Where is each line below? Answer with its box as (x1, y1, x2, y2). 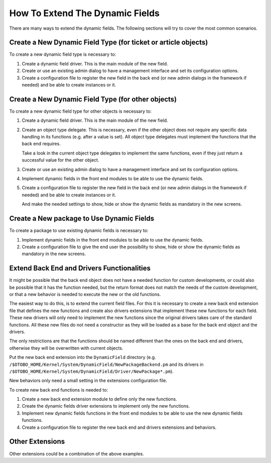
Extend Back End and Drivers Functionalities (9, 264, 151, 273)
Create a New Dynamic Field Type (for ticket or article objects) (9, 38, 208, 47)
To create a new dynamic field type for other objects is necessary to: (9, 108, 152, 114)
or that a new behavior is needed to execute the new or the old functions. (9, 291, 161, 297)
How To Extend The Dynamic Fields (9, 8, 160, 19)
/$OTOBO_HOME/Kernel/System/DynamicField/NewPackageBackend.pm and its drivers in (9, 361, 204, 367)
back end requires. (22, 141, 61, 147)
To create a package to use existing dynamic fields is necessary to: (9, 227, 149, 234)
